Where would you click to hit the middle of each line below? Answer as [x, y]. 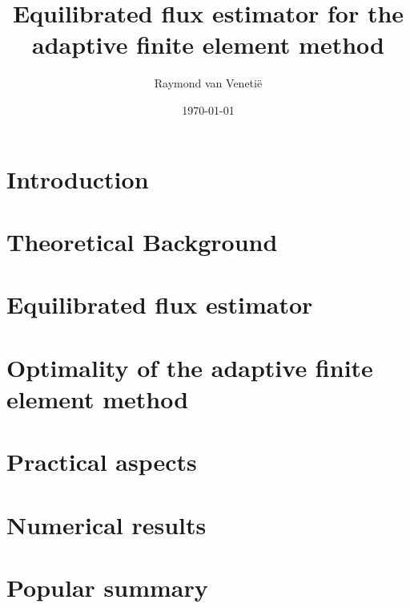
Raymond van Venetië [208, 83]
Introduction [78, 178]
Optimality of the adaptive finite [190, 367]
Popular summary [107, 587]
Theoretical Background [142, 241]
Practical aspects [102, 462]
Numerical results [107, 524]
